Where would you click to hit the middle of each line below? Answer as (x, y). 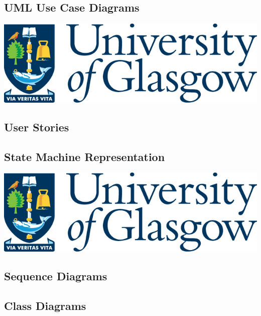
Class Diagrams (45, 305)
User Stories (37, 127)
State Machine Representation (85, 156)
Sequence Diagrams (56, 275)
